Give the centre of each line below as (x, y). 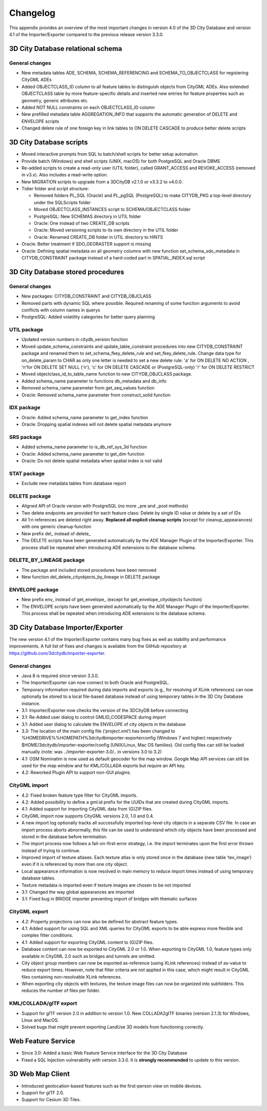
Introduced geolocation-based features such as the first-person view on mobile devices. (112, 1086)
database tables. (39, 878)
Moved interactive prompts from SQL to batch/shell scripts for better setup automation (110, 154)
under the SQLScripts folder (62, 202)
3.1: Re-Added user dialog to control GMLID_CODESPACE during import (94, 717)
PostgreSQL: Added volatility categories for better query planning (88, 317)
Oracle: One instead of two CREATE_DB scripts (82, 223)
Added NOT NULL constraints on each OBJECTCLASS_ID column (88, 107)
